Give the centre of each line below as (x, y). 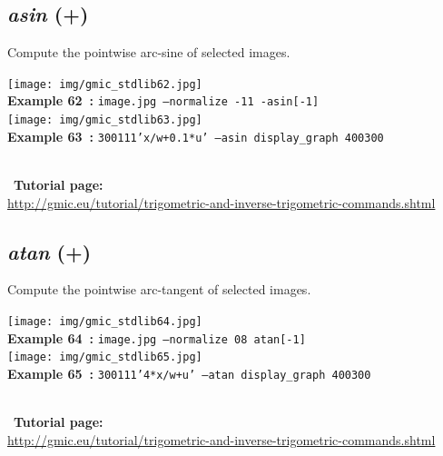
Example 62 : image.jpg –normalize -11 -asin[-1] (163, 100)
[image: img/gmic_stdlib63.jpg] (105, 120)
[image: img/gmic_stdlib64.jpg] (105, 322)
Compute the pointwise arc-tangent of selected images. (159, 289)
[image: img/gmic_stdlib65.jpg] (105, 357)
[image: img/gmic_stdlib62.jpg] (105, 84)
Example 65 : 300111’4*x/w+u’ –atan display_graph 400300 (189, 373)
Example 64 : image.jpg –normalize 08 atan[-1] (157, 337)
